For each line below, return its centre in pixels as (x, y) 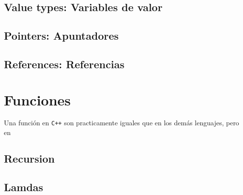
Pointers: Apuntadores (61, 36)
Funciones (38, 99)
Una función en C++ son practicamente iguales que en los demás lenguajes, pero (121, 123)
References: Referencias (64, 64)
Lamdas (24, 187)
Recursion (30, 158)
